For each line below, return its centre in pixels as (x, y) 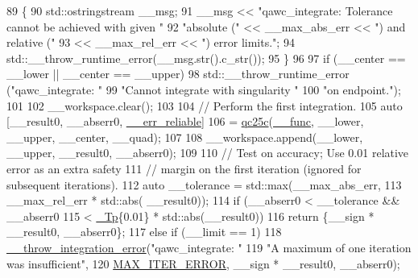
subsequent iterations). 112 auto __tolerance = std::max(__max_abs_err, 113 (204, 184)
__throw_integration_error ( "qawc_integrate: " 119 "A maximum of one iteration (209, 247)
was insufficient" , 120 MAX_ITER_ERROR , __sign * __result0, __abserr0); (203, 263)
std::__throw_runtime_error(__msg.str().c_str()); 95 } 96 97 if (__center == (206, 58)
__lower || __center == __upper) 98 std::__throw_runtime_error (178, 74)
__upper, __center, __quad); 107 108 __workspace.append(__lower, (185, 137)
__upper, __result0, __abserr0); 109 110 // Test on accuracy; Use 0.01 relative (208, 153)
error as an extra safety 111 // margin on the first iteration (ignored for (184, 168)
